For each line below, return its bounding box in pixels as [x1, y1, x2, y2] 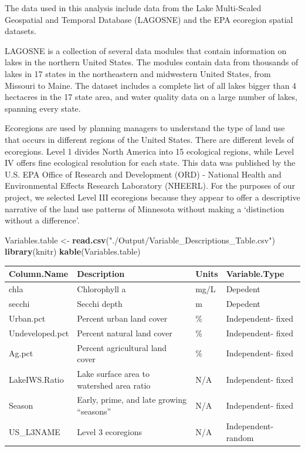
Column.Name [9, 268, 69, 280]
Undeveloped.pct [9, 326, 69, 339]
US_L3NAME [9, 425, 60, 437]
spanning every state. [5, 102, 81, 114]
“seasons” [77, 405, 111, 417]
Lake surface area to [77, 368, 150, 380]
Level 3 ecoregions [77, 425, 143, 437]
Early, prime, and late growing [77, 393, 187, 406]
